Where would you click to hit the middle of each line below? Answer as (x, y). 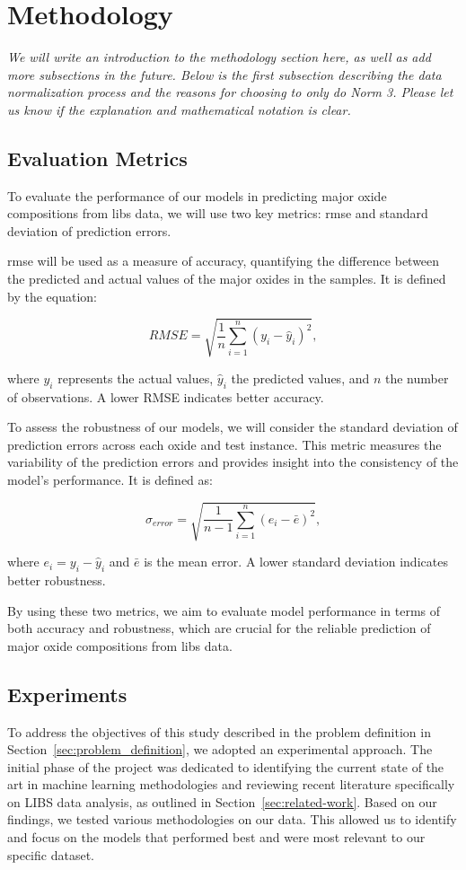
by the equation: (52, 296)
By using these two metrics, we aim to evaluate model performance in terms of (224, 610)
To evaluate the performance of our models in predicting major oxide (197, 195)
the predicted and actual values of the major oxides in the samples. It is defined (227, 279)
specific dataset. (51, 854)
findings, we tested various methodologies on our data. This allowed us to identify (232, 819)
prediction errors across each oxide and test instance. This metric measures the (224, 444)
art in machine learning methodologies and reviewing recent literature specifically (231, 784)
